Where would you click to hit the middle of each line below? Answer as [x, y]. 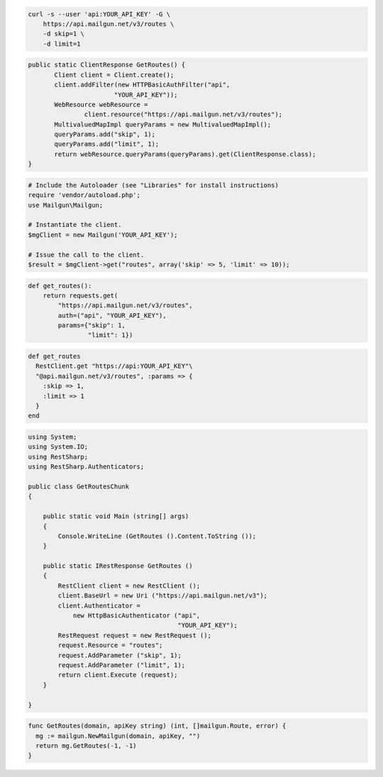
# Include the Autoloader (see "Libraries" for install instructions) [154, 185]
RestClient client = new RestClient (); [129, 586]
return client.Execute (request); [118, 675]
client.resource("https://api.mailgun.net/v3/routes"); [183, 114]
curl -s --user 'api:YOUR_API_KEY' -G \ [99, 14]
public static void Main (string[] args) [116, 516]
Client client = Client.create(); [114, 75]
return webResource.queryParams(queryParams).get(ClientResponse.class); [185, 154]
